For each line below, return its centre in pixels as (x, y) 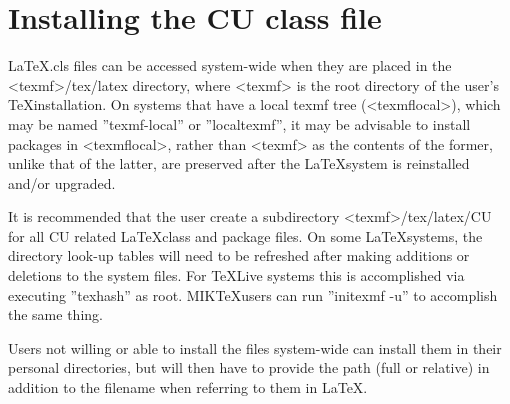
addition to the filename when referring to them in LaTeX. (188, 387)
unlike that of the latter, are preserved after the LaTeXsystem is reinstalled (239, 163)
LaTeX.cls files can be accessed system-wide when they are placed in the (230, 65)
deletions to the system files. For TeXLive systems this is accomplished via (236, 275)
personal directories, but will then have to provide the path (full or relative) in (249, 367)
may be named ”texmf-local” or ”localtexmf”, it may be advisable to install (239, 123)
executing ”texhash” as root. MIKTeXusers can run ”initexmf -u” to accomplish (253, 294)
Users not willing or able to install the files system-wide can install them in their (255, 347)
